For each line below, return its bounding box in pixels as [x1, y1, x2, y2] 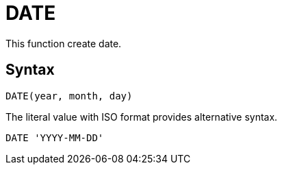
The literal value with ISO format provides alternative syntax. [5, 110, 278, 123]
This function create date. [5, 37, 122, 49]
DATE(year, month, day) [5, 90, 133, 101]
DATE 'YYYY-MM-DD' [5, 132, 104, 143]
